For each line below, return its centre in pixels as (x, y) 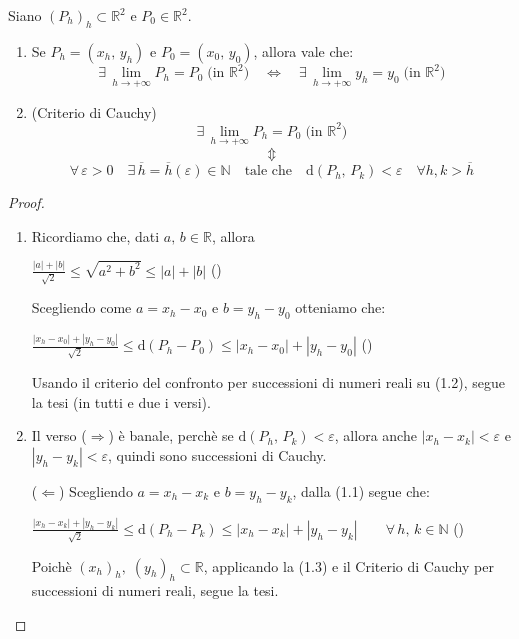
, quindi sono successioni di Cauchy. (217, 454)
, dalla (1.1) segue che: (361, 490)
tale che (268, 171)
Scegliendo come (81, 307)
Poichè (51, 565)
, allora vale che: (303, 50)
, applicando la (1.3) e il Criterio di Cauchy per (348, 565)
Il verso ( (59, 435)
